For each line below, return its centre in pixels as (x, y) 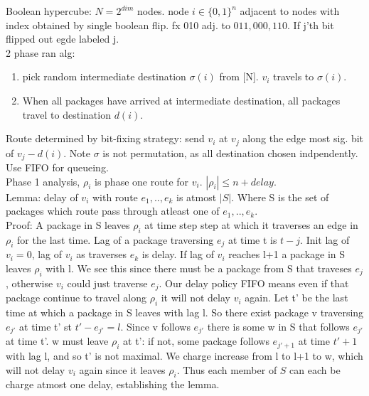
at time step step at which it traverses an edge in (251, 224)
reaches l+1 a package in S (287, 254)
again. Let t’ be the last (296, 298)
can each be (315, 369)
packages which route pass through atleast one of (113, 211)
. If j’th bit (311, 25)
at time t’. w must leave (57, 341)
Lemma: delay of (42, 197)
